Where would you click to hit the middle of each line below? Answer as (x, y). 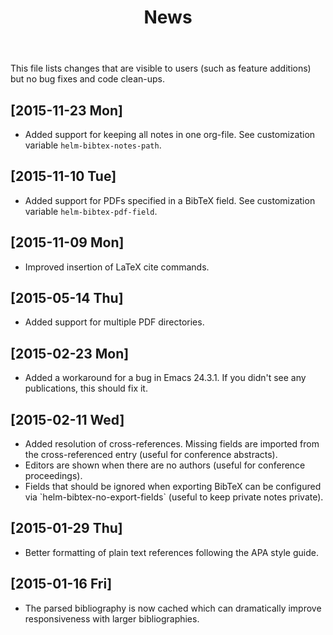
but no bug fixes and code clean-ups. (87, 79)
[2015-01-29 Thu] (66, 528)
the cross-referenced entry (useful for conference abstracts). (151, 455)
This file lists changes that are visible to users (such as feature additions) (161, 68)
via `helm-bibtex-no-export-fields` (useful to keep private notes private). (174, 497)
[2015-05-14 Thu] (67, 298)
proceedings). (53, 476)
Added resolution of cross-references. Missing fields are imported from (172, 444)
